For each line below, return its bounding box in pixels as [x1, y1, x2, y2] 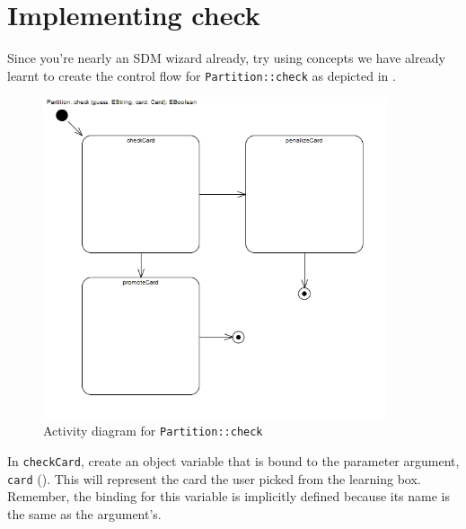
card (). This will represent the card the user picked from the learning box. [7, 469, 421, 488]
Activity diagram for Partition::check [43, 421, 263, 440]
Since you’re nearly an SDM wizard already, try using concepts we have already [7, 48, 445, 67]
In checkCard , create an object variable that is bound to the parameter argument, [7, 452, 460, 470]
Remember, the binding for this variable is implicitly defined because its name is [7, 487, 451, 506]
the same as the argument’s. [7, 504, 162, 523]
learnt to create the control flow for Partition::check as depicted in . [7, 66, 396, 84]
